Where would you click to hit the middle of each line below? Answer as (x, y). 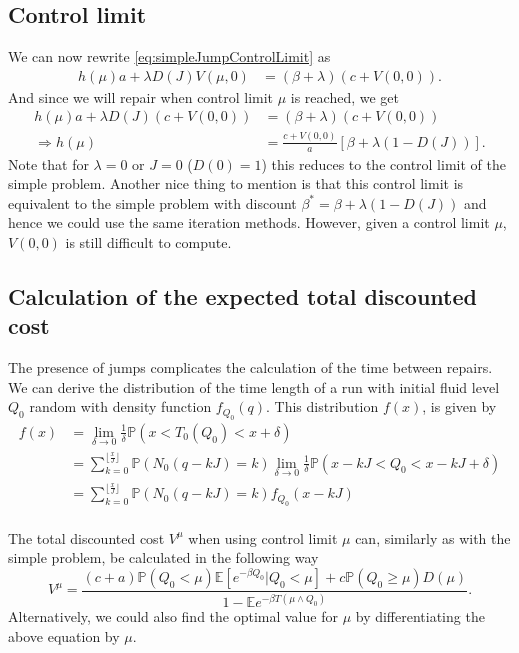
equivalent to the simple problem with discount (152, 202)
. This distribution (322, 406)
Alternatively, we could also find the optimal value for (173, 616)
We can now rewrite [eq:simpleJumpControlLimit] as (169, 56)
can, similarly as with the (433, 537)
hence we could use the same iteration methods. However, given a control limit (249, 222)
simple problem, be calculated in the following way (163, 557)
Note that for (48, 163)
